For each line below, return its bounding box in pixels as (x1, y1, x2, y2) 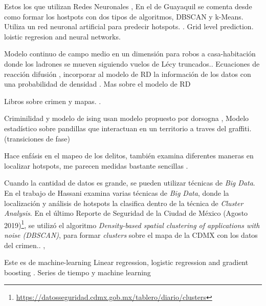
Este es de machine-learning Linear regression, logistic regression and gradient (4, 257, 249, 268)
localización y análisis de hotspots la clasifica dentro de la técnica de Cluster (4, 197, 243, 208)
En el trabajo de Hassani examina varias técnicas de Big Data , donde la (4, 187, 229, 198)
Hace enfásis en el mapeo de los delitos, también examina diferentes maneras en (4, 150, 254, 161)
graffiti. (228, 123, 252, 133)
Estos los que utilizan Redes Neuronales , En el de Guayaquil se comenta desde (4, 1, 252, 11)
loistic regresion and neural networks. (4, 31, 121, 42)
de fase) (46, 133, 70, 144)
